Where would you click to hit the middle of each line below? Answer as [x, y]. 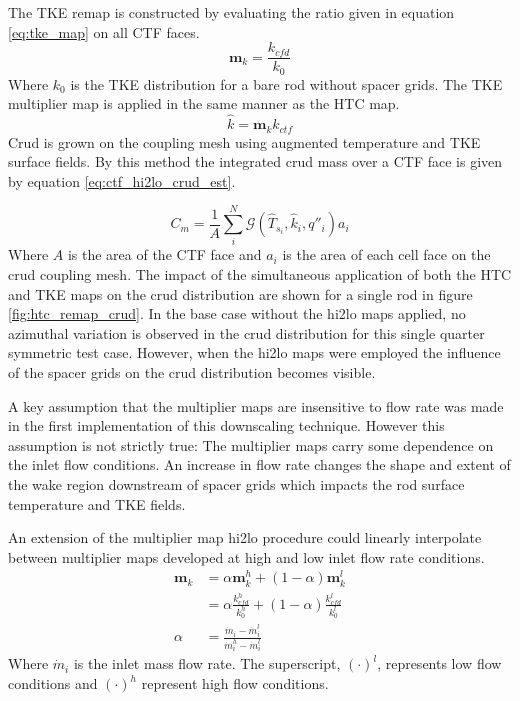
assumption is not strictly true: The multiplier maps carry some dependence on [251, 444]
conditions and [53, 683]
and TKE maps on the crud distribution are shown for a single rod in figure [240, 293]
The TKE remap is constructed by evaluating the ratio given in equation [231, 12]
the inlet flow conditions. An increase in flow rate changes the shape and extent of [259, 464]
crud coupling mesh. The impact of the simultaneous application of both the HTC [260, 274]
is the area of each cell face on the [386, 254]
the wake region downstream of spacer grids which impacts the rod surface [236, 484]
